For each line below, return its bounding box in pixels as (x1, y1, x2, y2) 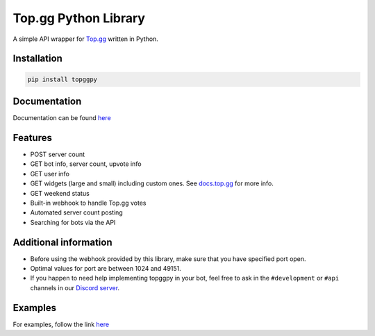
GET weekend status (30, 189, 90, 197)
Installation (12, 53, 62, 65)
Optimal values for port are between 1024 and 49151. (30, 264, 182, 272)
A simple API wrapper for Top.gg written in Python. (12, 35, 159, 43)
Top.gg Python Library (12, 10, 146, 26)
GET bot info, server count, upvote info (30, 160, 142, 168)
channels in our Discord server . (30, 283, 120, 292)
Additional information (12, 236, 112, 248)
